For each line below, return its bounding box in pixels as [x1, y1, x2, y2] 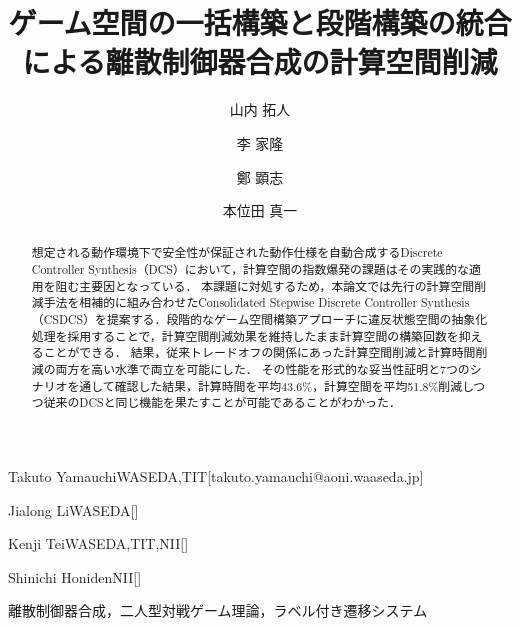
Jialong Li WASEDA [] [8, 499, 139, 520]
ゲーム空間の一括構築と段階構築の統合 [8, 2, 512, 43]
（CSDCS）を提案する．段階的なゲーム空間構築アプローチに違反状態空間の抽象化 [31, 311, 488, 328]
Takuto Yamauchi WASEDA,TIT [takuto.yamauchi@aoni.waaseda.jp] [8, 466, 424, 487]
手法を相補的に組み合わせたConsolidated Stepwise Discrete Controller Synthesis [43, 294, 470, 311]
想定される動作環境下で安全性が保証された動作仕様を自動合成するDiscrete [31, 244, 443, 261]
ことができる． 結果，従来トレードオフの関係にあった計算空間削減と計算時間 [43, 344, 476, 361]
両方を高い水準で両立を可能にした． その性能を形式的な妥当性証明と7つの [55, 361, 470, 378]
